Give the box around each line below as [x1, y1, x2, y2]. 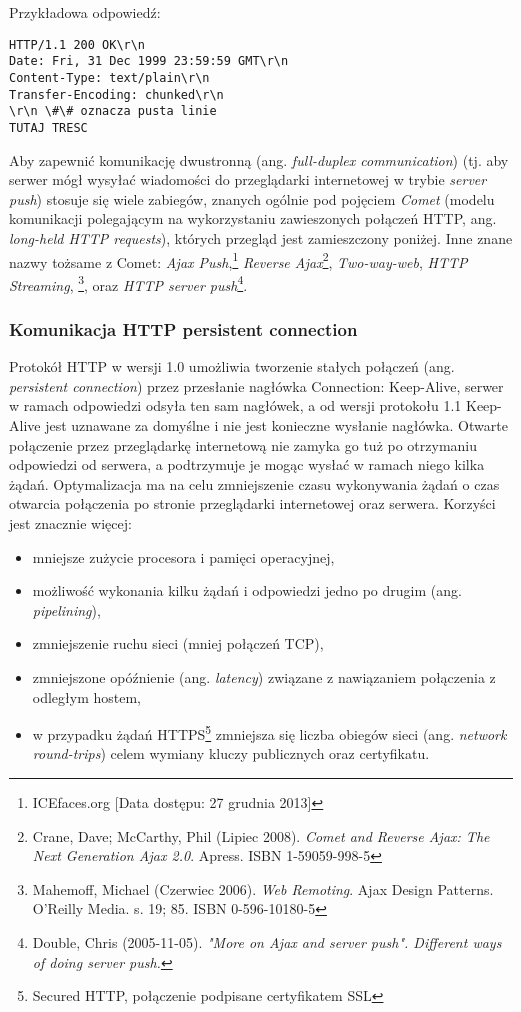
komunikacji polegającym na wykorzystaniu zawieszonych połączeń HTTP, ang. [9, 208, 497, 229]
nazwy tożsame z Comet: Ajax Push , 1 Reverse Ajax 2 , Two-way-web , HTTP [9, 248, 468, 272]
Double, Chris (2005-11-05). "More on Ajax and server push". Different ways [32, 931, 502, 952]
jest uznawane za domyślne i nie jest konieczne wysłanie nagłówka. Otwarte [45, 415, 508, 435]
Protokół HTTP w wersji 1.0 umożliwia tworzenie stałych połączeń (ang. [9, 356, 455, 377]
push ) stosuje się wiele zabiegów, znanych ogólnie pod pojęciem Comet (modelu [9, 188, 495, 209]
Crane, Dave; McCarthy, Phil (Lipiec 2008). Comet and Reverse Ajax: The [32, 825, 490, 846]
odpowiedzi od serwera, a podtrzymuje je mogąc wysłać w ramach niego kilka [9, 454, 485, 475]
